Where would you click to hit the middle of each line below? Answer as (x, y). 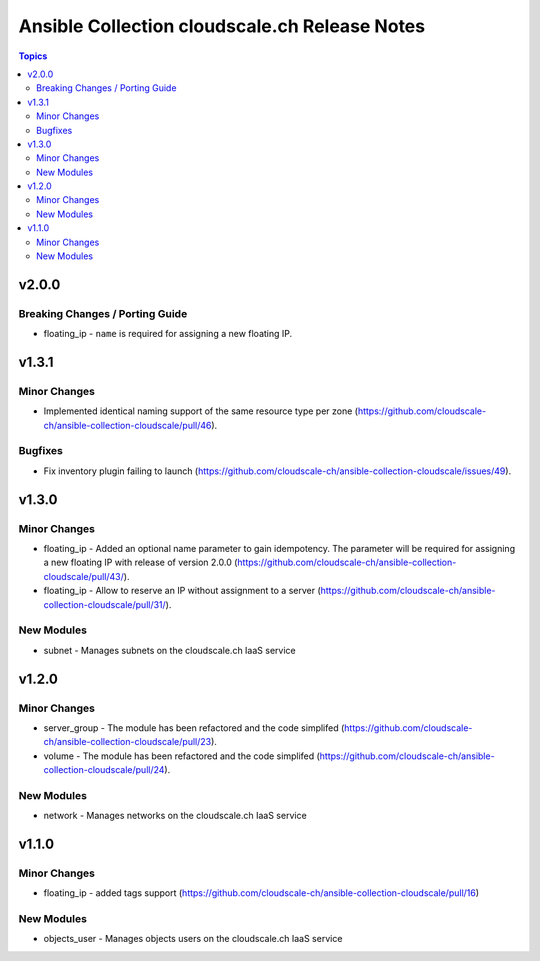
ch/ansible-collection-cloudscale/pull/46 (127, 425)
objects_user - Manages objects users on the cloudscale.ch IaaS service (193, 939)
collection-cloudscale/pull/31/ (105, 604)
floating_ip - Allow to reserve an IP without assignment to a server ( (182, 591)
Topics (33, 56)
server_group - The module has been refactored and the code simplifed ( (194, 727)
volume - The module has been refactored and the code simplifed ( (181, 756)
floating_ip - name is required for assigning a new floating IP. (168, 334)
